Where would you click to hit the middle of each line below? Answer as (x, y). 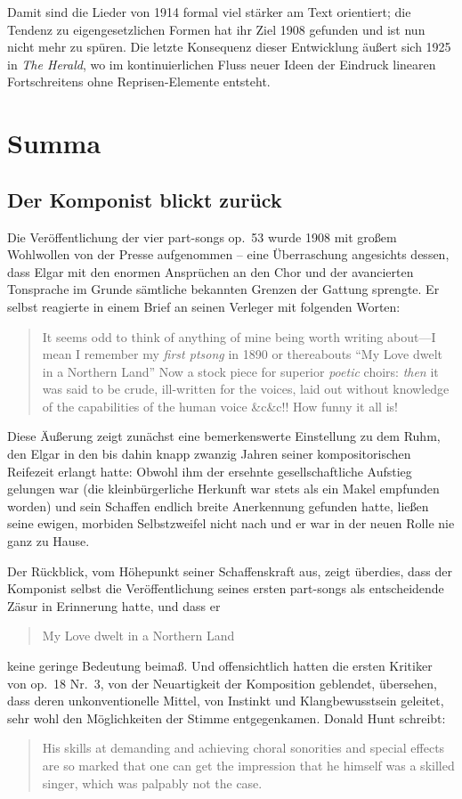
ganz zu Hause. (49, 541)
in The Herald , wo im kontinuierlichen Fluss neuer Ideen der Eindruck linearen (222, 64)
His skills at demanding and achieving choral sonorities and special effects (243, 748)
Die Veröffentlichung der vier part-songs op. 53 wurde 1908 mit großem (202, 236)
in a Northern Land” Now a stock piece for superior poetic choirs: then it (240, 371)
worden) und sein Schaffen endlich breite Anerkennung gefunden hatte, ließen (218, 505)
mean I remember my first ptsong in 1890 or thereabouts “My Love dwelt (243, 354)
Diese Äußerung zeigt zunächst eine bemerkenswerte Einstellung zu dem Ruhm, (224, 436)
